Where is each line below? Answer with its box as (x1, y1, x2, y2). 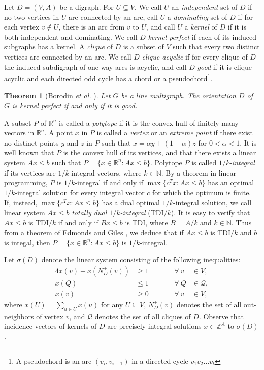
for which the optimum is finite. (152, 187, 251, 197)
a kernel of (184, 21, 217, 32)
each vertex (4, 21, 40, 32)
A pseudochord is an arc (16, 355, 92, 366)
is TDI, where (125, 217, 168, 227)
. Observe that (199, 310, 244, 321)
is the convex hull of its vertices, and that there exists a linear (63, 147, 256, 158)
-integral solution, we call (173, 197, 252, 208)
